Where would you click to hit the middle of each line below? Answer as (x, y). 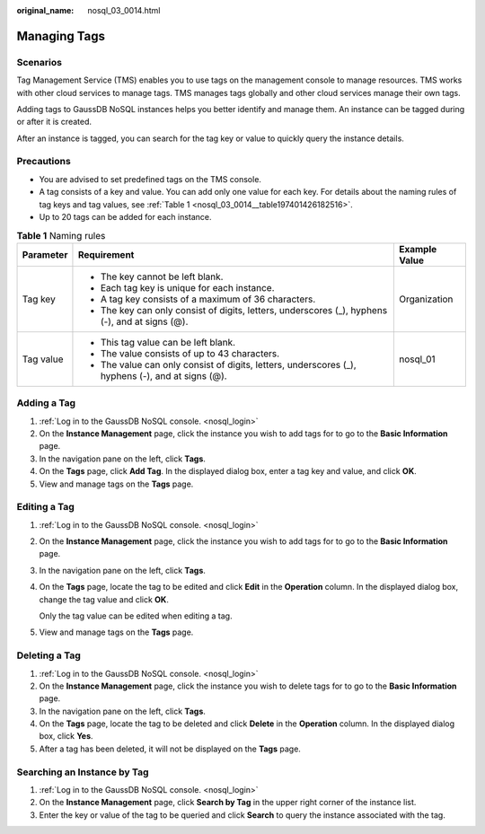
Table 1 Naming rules (61, 235)
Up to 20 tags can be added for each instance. (125, 217)
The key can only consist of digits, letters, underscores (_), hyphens (244, 310)
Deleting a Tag (48, 655)
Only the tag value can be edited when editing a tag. (136, 616)
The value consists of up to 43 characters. (190, 353)
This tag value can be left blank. (168, 342)
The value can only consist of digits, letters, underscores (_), (228, 364)
